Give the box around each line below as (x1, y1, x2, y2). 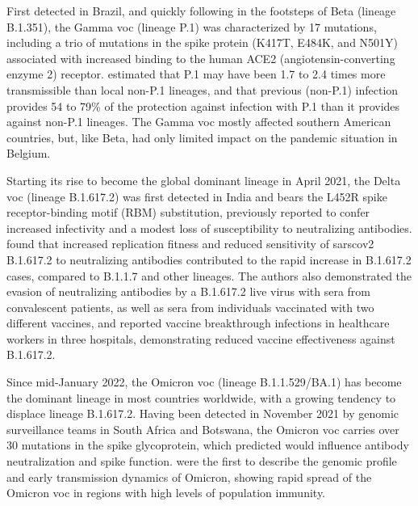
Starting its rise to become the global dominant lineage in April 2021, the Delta (6, 171, 401, 188)
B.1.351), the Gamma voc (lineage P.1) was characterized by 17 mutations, (6, 18, 377, 35)
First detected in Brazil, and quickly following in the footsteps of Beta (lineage (6, 2, 396, 19)
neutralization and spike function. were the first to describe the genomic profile (6, 453, 397, 470)
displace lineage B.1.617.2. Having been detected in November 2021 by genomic (6, 405, 399, 422)
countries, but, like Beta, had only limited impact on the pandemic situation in (6, 129, 398, 145)
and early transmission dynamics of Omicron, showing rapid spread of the (6, 468, 372, 485)
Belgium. (6, 145, 51, 162)
